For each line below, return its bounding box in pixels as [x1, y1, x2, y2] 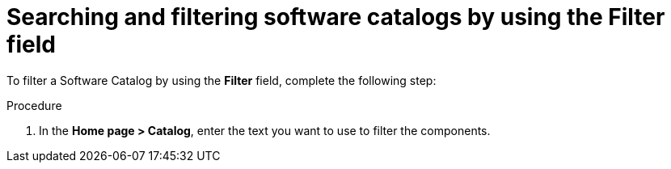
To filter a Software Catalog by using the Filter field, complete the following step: [6, 73, 437, 87]
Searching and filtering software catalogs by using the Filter [6, 3, 665, 31]
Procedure [6, 98, 62, 112]
